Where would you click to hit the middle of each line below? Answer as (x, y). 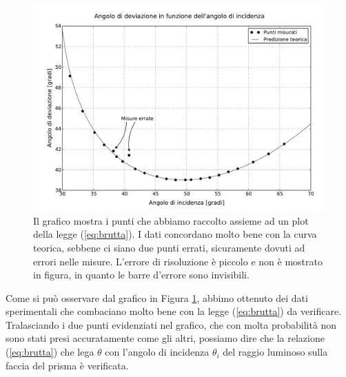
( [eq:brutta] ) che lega (50, 352)
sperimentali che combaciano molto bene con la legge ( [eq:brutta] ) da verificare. (174, 311)
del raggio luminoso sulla (275, 352)
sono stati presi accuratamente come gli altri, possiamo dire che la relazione (165, 338)
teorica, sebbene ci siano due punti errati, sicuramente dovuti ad (169, 247)
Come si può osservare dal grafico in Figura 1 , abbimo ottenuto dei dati (157, 297)
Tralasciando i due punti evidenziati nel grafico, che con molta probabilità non (171, 324)
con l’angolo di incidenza (157, 352)
